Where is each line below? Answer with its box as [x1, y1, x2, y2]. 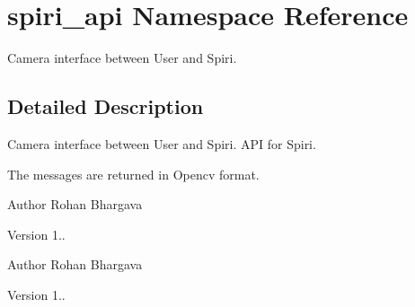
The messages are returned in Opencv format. [7, 164, 260, 183]
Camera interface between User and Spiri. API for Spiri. [7, 134, 316, 153]
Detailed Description [7, 92, 204, 120]
